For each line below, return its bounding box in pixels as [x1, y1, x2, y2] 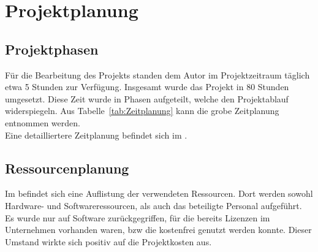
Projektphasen [5, 39, 99, 58]
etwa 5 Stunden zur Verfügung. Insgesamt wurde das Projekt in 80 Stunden [5, 80, 289, 93]
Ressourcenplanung [5, 158, 129, 177]
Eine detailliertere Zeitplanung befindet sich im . [5, 128, 187, 141]
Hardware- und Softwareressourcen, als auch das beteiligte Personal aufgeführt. [5, 199, 302, 212]
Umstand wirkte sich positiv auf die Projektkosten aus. [5, 235, 212, 248]
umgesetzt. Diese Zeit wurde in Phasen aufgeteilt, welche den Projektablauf [5, 92, 289, 105]
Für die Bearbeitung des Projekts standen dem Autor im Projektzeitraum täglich [5, 68, 310, 81]
